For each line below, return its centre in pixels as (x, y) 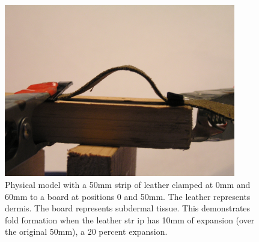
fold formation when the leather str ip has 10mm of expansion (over (130, 219)
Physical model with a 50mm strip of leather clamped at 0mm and (128, 185)
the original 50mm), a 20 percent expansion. (86, 231)
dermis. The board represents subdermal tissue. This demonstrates (128, 208)
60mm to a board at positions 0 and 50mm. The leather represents (128, 196)
